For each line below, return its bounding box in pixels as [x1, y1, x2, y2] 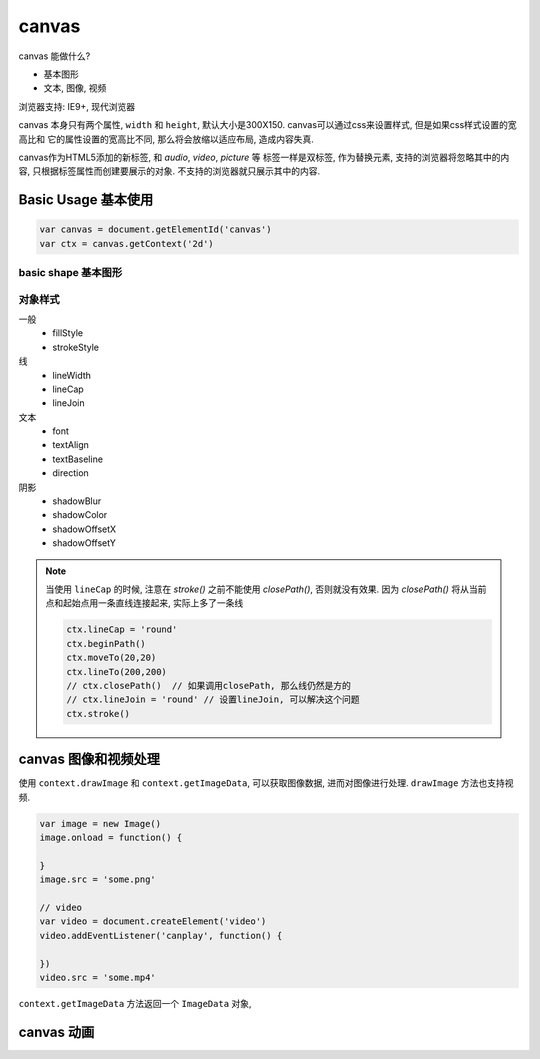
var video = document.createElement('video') [39, 916, 267, 927]
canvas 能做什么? [18, 50, 91, 62]
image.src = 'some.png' [39, 874, 157, 885]
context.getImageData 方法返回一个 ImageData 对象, [18, 997, 252, 1009]
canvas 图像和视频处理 [18, 751, 160, 768]
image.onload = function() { [39, 831, 183, 843]
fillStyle [52, 327, 84, 339]
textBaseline [52, 453, 104, 465]
